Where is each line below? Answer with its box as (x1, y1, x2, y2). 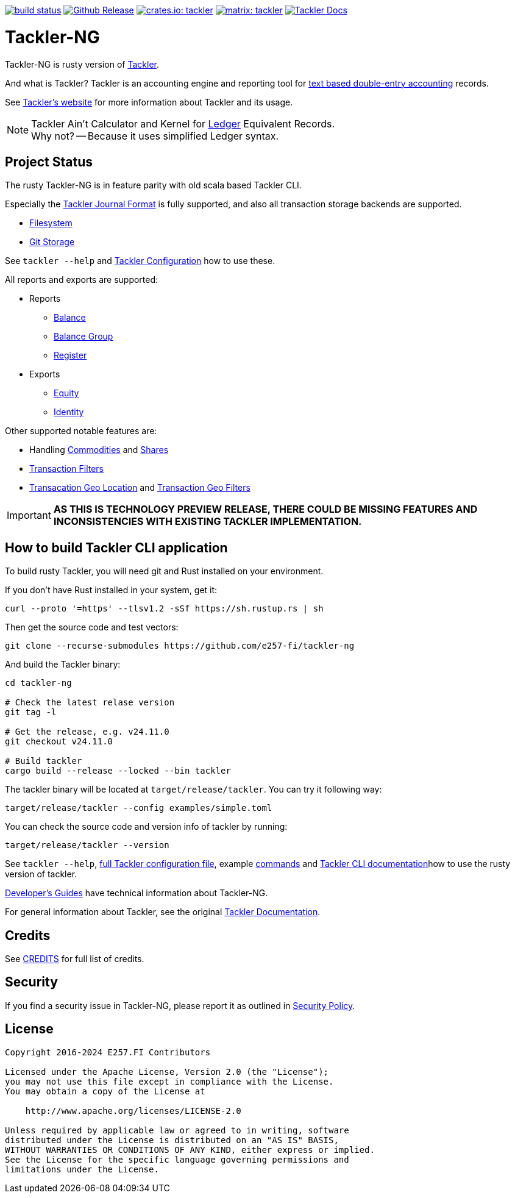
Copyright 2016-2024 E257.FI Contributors (5, 1047, 211, 1057)
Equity (54, 388, 79, 399)
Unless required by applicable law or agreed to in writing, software (5, 1125, 349, 1135)
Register (54, 350, 87, 361)
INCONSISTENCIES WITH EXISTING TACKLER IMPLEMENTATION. (53, 515, 362, 528)
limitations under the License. (5, 1164, 159, 1174)
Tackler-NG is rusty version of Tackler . (5, 59, 159, 70)
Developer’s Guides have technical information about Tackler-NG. (5, 888, 268, 899)
